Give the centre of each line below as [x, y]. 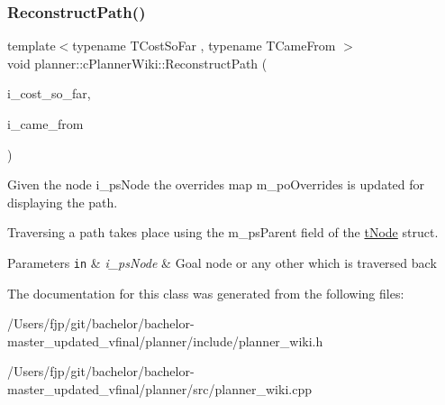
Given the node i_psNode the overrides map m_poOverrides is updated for [216, 184]
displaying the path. [63, 202]
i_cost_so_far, [49, 93]
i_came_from [45, 124]
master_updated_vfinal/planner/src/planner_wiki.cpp [159, 389]
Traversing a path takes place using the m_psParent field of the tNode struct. [223, 232]
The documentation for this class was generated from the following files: [206, 293]
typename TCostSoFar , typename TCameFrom [204, 46]
